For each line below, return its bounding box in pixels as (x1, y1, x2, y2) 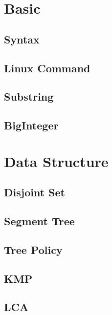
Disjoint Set (4, 185, 65, 200)
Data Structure (4, 151, 109, 171)
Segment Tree (4, 213, 75, 229)
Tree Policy (4, 242, 63, 257)
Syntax (4, 31, 40, 46)
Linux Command (4, 60, 90, 75)
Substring (4, 89, 54, 104)
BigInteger (4, 118, 59, 133)
